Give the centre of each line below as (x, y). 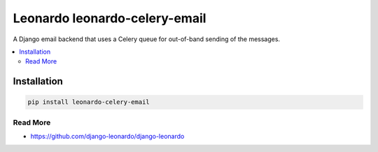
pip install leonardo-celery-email (89, 102)
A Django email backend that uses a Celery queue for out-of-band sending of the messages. (146, 39)
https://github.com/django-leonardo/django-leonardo (107, 137)
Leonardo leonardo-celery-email (110, 18)
